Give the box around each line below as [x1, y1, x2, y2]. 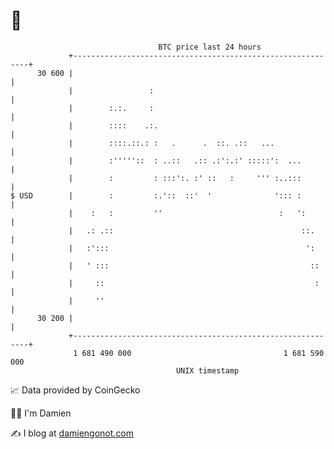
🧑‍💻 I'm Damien [10, 407, 72, 419]
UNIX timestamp [175, 365, 240, 376]
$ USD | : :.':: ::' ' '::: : [10, 190, 302, 201]
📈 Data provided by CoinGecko [10, 384, 141, 396]
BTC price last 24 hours [158, 42, 262, 52]
